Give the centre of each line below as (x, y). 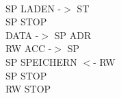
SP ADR (73, 35)
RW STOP (28, 89)
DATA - (22, 35)
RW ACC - (29, 48)
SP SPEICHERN (41, 61)
